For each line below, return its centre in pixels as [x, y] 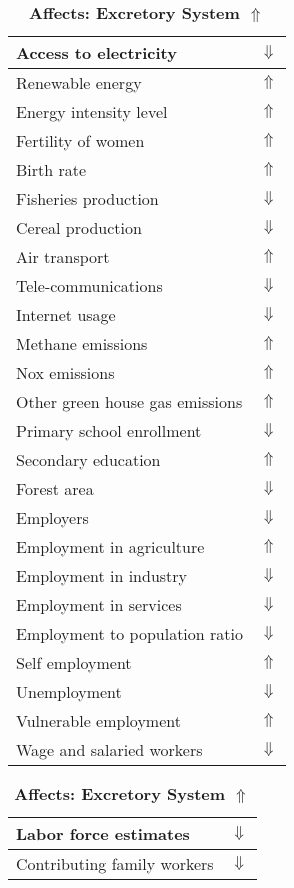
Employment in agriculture [110, 546]
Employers [52, 517]
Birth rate [51, 169]
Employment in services [99, 604]
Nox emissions [65, 372]
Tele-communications [89, 285]
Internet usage [66, 314]
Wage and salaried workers [109, 749]
